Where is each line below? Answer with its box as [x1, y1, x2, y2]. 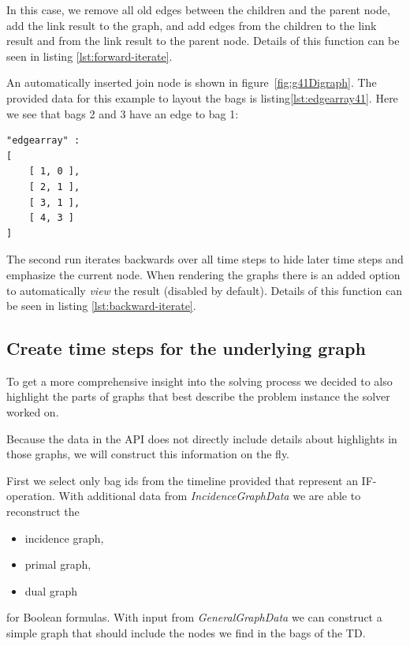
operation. [6, 487, 55, 504]
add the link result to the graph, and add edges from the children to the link [6, 17, 377, 33]
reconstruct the [6, 503, 80, 520]
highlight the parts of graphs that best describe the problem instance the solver [6, 388, 390, 405]
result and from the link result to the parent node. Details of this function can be [6, 32, 400, 49]
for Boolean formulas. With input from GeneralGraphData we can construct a [6, 609, 382, 625]
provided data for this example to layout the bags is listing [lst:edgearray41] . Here [6, 89, 398, 106]
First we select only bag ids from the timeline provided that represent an [6, 472, 358, 488]
